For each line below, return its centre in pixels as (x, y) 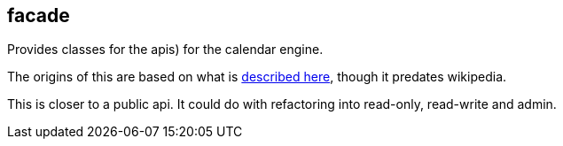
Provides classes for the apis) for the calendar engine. (165, 50)
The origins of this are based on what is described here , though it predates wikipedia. (257, 77)
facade (39, 15)
